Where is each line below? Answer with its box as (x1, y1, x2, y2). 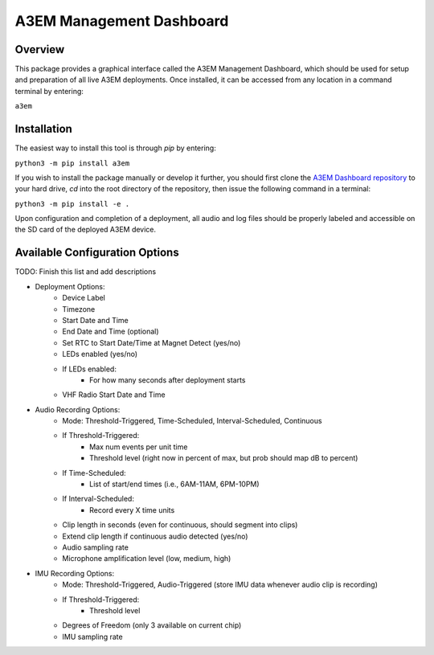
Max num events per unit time (89, 442, 188, 452)
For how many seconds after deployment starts (89, 375, 246, 385)
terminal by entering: (14, 86, 84, 96)
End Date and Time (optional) (62, 326, 160, 337)
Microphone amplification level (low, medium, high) (62, 554, 231, 563)
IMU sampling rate (62, 632, 124, 641)
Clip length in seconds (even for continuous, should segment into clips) (62, 520, 298, 530)
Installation (14, 122, 72, 136)
